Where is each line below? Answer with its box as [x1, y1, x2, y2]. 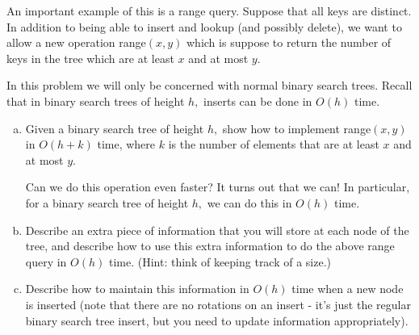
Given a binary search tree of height [25, 119, 204, 136]
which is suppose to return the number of [186, 34, 392, 51]
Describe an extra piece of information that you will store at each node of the [25, 221, 409, 238]
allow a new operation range [6, 34, 146, 51]
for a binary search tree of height [25, 194, 189, 211]
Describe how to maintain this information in [25, 280, 249, 297]
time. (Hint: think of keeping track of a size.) [108, 253, 332, 270]
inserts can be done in [203, 92, 312, 109]
